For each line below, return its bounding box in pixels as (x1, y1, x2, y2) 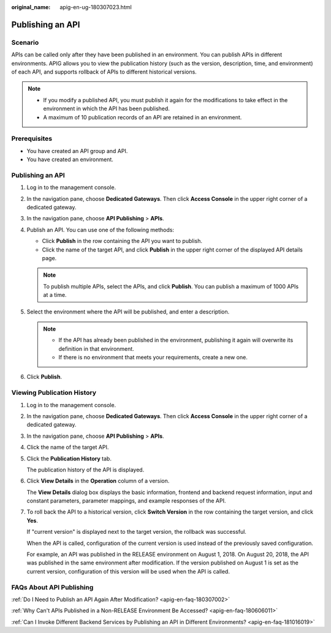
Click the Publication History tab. (26, 455, 112, 462)
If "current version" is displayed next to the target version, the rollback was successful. (26, 528, 246, 536)
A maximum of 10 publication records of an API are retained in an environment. (43, 113, 242, 121)
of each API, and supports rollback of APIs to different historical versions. (11, 68, 197, 75)
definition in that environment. (58, 345, 134, 352)
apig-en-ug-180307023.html (59, 4, 132, 10)
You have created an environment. (26, 156, 113, 163)
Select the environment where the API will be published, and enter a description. (26, 308, 230, 315)
